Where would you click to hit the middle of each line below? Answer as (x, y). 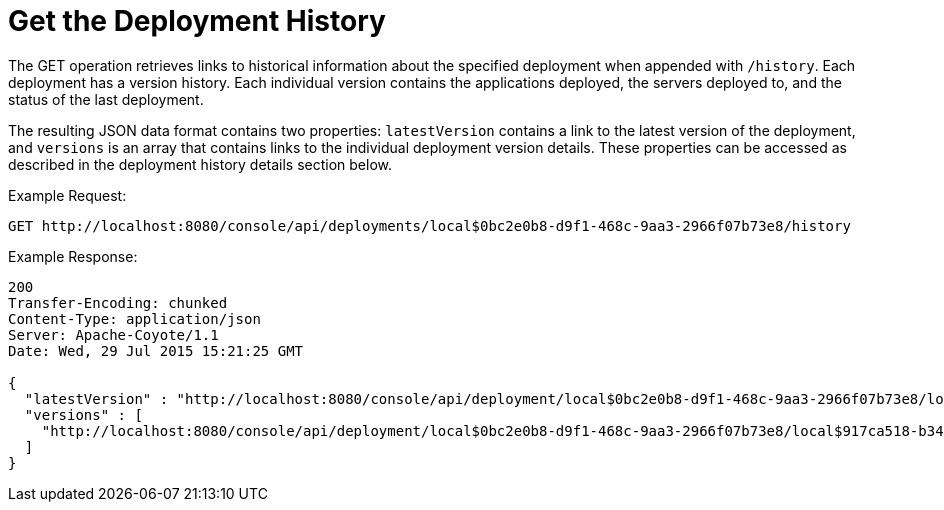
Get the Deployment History (197, 21)
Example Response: (73, 256)
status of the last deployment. (106, 99)
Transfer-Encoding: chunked (118, 302)
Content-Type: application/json (134, 318)
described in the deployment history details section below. (200, 164)
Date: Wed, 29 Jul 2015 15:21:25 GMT (156, 350)
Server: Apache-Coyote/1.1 (113, 334)
